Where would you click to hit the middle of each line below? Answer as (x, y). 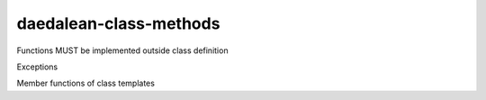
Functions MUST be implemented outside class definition (122, 50)
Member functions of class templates (85, 83)
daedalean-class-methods (118, 23)
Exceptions (37, 67)
